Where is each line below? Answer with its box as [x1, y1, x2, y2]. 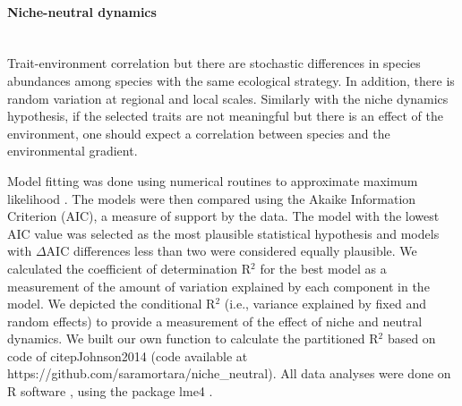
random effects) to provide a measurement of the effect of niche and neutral [7, 311, 423, 330]
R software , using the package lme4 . [7, 382, 213, 401]
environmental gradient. [7, 141, 138, 160]
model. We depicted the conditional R [7, 294, 216, 313]
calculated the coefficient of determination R [7, 258, 252, 277]
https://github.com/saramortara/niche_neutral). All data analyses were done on [7, 364, 451, 383]
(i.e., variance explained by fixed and [224, 294, 426, 313]
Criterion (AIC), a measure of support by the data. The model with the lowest [7, 207, 440, 225]
